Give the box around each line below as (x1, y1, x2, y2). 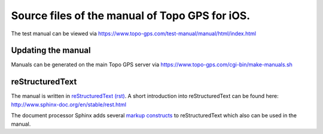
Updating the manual (11, 45, 91, 56)
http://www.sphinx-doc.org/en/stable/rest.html (11, 100, 127, 108)
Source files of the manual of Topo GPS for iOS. (11, 9, 251, 22)
